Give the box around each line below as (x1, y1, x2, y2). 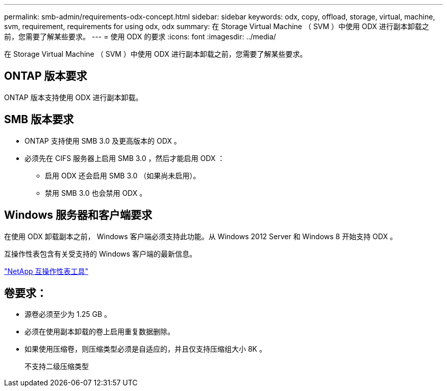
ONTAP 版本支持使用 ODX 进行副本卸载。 (4, 93, 143, 102)
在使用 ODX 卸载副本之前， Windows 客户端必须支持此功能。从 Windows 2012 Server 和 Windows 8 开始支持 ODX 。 (4, 232, 397, 241)
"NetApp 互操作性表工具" (4, 266, 89, 275)
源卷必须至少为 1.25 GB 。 (24, 310, 111, 319)
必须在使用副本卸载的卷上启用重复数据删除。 (24, 327, 175, 336)
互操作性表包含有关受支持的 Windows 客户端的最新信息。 (4, 249, 196, 258)
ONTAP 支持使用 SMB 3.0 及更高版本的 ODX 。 (24, 136, 181, 145)
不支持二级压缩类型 (24, 362, 89, 371)
